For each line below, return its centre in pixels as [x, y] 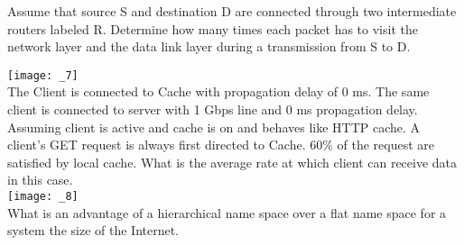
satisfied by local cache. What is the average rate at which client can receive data [232, 162]
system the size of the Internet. [93, 230]
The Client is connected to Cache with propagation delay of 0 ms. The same [218, 91]
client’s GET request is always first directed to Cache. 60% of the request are [221, 145]
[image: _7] [43, 75]
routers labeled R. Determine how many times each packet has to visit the [213, 28]
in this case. [40, 180]
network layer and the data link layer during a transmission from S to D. [209, 46]
